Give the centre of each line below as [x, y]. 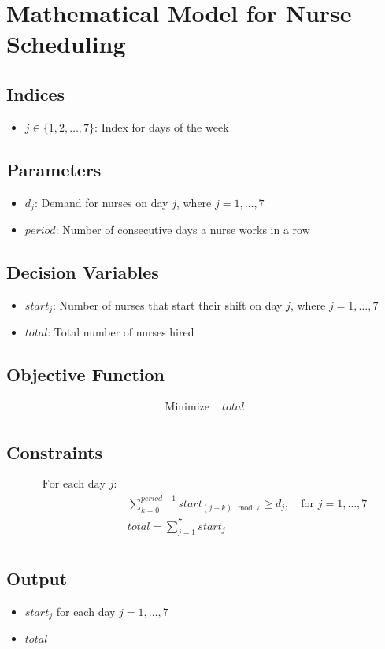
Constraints [54, 452]
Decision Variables [83, 272]
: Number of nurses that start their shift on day [168, 304]
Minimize [187, 408]
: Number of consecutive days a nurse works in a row [183, 230]
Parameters [54, 169]
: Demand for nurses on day [101, 202]
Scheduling [66, 44]
